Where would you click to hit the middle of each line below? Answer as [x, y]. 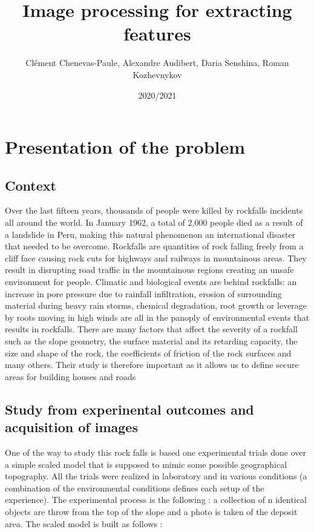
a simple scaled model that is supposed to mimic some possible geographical [146, 464]
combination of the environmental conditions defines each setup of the [135, 488]
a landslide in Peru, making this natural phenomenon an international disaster [150, 234]
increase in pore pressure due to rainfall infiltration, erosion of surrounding [143, 293]
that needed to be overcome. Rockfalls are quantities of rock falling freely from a [154, 246]
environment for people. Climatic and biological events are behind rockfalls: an [151, 282]
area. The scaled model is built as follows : [84, 523]
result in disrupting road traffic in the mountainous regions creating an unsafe [149, 270]
